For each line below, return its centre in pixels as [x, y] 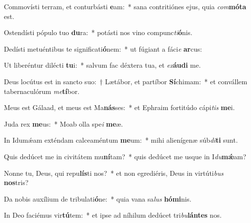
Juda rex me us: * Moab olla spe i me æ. [64, 123]
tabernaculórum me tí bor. [42, 91]
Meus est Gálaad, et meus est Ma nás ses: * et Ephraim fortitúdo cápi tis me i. [119, 107]
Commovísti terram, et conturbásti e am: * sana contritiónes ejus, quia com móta [125, 6]
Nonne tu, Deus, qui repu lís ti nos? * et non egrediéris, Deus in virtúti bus [114, 173]
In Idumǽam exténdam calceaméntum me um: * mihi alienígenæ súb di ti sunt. [121, 140]
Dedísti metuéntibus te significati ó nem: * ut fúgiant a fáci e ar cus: [103, 48]
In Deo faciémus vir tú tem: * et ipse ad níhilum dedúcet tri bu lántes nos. [113, 215]
